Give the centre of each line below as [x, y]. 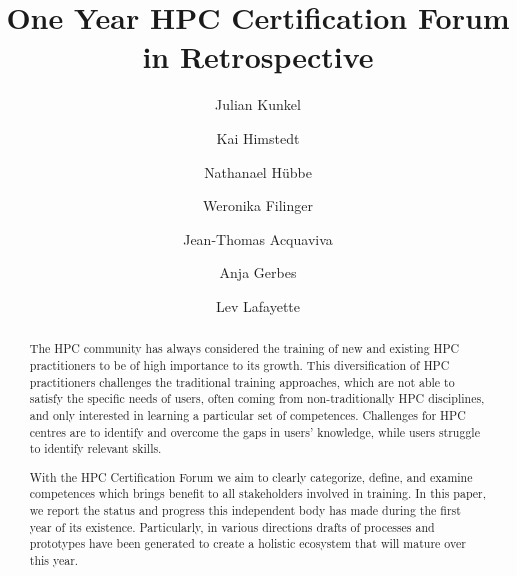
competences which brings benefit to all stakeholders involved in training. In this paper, [258, 493]
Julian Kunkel [258, 104]
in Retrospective [258, 56]
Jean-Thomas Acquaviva [258, 238]
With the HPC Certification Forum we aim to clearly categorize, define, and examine [251, 476]
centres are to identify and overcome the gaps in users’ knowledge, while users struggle [254, 431]
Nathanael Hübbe [258, 171]
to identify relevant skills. [95, 448]
